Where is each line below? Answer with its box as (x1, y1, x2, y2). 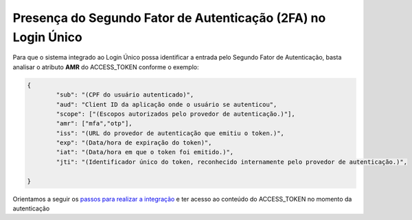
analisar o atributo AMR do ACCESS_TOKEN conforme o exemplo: (12, 62, 199, 71)
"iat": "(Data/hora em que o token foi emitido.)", (56, 148, 234, 156)
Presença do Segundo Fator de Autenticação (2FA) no (12, 10, 326, 25)
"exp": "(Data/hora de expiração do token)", (56, 139, 212, 147)
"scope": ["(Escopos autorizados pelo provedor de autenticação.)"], (56, 110, 295, 118)
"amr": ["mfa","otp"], (56, 120, 133, 127)
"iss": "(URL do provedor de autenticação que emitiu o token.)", (56, 129, 285, 137)
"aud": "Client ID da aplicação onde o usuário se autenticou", (56, 100, 277, 108)
